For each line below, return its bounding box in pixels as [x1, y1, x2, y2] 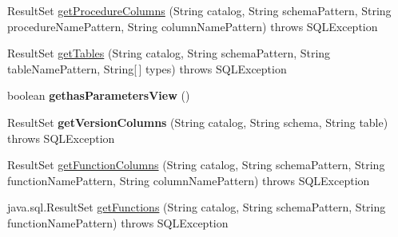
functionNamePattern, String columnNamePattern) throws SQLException [7, 172, 370, 188]
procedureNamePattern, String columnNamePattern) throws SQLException [7, 18, 378, 34]
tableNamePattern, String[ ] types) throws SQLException [7, 60, 287, 77]
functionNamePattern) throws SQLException [7, 214, 229, 231]
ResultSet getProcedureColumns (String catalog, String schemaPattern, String [7, 2, 392, 18]
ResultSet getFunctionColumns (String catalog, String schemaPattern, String [7, 156, 385, 173]
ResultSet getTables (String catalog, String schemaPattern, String [7, 45, 331, 61]
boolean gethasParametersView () [7, 87, 190, 104]
